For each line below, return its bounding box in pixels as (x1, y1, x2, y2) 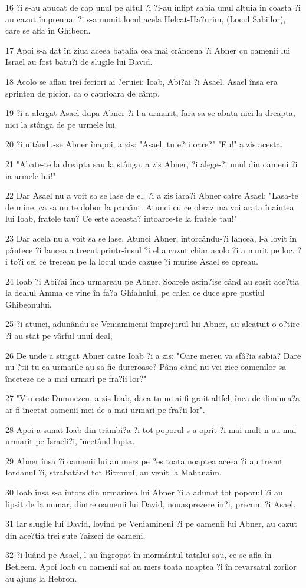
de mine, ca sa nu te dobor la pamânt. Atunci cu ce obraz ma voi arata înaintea (5, 200, 294, 213)
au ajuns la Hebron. (5, 572, 77, 584)
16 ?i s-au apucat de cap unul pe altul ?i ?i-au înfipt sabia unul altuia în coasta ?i (5, 1, 301, 13)
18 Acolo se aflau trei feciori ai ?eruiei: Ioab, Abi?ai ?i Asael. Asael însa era (5, 75, 278, 87)
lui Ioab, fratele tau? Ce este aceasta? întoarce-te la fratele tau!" (5, 212, 237, 224)
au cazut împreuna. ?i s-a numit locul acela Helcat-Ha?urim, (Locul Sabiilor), (5, 12, 286, 25)
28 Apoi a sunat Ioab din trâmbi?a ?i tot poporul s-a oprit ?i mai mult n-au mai (5, 423, 297, 435)
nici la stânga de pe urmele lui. (5, 118, 117, 130)
